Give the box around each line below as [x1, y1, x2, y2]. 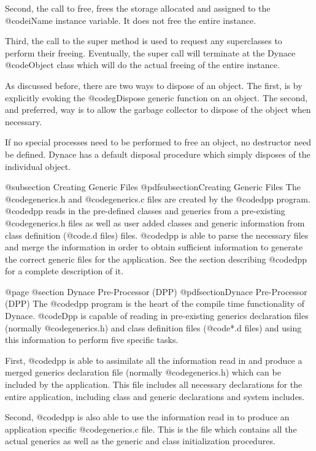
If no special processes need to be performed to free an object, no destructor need [5, 136, 312, 148]
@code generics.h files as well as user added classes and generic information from [5, 216, 305, 229]
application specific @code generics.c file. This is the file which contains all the [5, 422, 297, 435]
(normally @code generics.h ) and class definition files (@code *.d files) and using [5, 321, 302, 334]
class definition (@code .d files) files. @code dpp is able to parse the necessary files [5, 228, 309, 241]
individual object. [5, 160, 71, 172]
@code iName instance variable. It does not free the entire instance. [5, 13, 256, 26]
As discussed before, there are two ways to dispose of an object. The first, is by [5, 79, 303, 91]
